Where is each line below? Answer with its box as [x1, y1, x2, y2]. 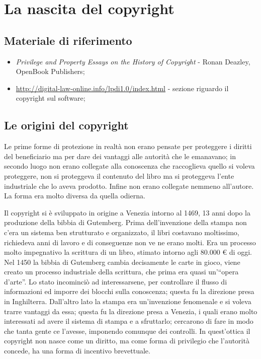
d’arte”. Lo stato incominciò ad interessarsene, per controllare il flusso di [4, 276, 227, 286]
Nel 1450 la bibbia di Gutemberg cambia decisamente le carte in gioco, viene [4, 256, 240, 267]
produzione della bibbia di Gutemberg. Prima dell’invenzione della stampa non [4, 217, 247, 228]
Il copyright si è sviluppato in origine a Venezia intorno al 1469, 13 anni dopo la [4, 207, 250, 218]
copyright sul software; [16, 93, 85, 103]
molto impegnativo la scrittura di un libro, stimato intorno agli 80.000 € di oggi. [4, 247, 252, 257]
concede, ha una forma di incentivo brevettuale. [4, 345, 150, 356]
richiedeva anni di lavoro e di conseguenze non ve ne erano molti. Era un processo [4, 237, 256, 247]
